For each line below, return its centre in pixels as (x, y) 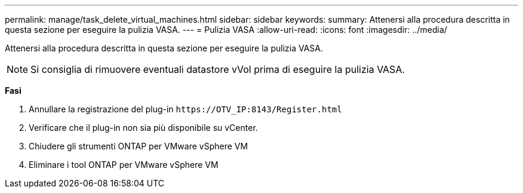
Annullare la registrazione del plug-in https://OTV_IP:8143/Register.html (185, 109)
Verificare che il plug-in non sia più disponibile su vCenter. (143, 128)
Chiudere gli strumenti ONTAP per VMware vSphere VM (139, 146)
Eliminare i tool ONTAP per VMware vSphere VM (124, 165)
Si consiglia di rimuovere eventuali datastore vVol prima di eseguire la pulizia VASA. (218, 69)
